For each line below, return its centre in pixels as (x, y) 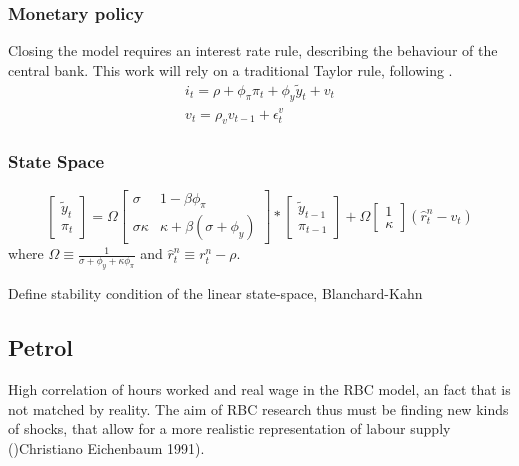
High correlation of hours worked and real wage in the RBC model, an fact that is (259, 389)
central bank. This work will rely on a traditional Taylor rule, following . (230, 69)
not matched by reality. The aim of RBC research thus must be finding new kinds (258, 408)
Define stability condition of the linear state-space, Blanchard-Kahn (215, 293)
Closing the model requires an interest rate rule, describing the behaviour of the (253, 50)
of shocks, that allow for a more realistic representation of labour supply (229, 428)
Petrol (41, 347)
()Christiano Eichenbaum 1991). (106, 447)
